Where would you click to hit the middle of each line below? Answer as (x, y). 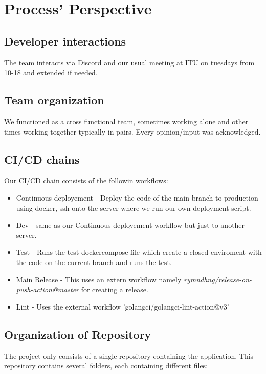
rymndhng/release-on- (218, 279)
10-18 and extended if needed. (51, 72)
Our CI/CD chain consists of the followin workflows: (86, 180)
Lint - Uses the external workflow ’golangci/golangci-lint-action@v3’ (123, 306)
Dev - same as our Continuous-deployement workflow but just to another (130, 225)
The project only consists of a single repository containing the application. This (129, 355)
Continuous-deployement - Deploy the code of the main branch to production (137, 197)
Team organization (54, 100)
